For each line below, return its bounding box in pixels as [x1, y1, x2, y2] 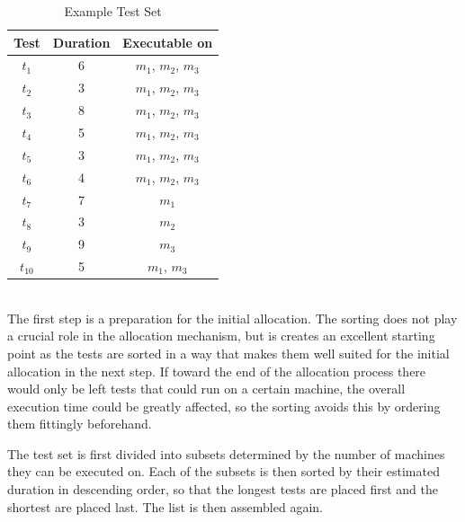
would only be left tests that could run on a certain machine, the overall [7, 379, 406, 398]
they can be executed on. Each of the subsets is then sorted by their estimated [7, 462, 440, 481]
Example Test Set [64, 2, 162, 20]
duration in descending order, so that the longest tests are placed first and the [7, 480, 438, 499]
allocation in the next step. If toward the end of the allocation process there [7, 361, 426, 380]
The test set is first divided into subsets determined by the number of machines [7, 444, 445, 463]
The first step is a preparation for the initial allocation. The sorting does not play [7, 308, 458, 327]
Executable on [122, 32, 213, 51]
